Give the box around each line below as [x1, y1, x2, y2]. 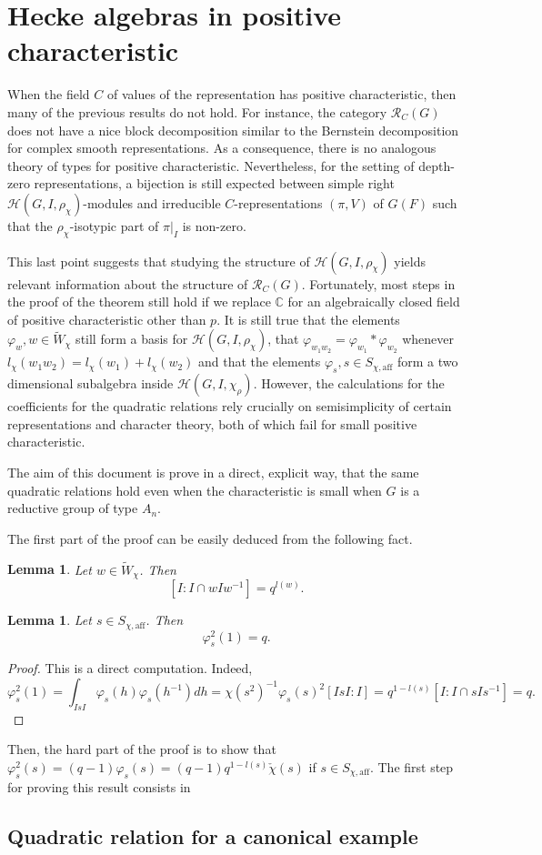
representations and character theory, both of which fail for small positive [7, 414, 417, 433]
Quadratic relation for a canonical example [7, 821, 418, 850]
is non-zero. [182, 216, 246, 235]
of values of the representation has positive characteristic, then [106, 85, 457, 104]
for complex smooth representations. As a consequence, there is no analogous [7, 138, 437, 157]
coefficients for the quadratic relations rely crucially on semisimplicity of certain [7, 397, 452, 416]
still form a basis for [75, 329, 188, 348]
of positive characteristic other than [7, 309, 206, 328]
